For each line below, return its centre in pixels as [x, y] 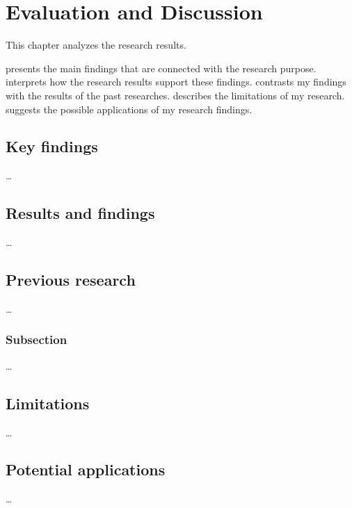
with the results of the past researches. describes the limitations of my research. [175, 95]
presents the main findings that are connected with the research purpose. [161, 68]
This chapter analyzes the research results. [96, 45]
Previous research [71, 280]
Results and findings [80, 213]
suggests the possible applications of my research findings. [129, 109]
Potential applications [86, 469]
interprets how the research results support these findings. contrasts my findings [176, 82]
